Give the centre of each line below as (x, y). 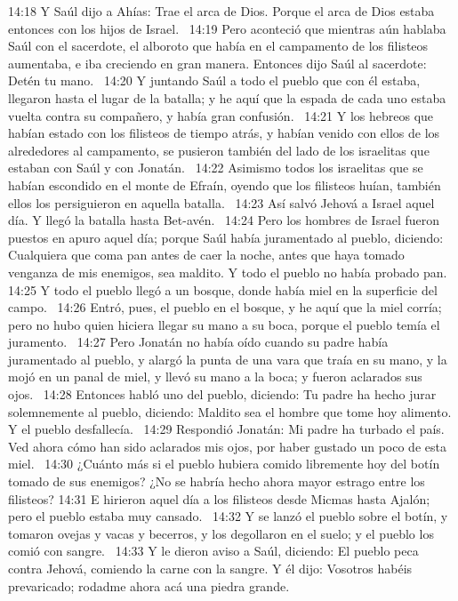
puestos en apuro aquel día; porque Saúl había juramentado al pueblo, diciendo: (226, 237)
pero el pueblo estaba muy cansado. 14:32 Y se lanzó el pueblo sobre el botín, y (228, 516)
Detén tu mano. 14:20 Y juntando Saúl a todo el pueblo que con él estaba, (214, 80)
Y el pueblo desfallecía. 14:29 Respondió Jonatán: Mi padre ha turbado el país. (226, 429)
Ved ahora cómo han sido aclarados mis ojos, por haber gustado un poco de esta (227, 446)
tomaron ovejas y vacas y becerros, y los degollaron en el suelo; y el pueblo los (221, 533)
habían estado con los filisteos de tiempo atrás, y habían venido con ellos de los (224, 133)
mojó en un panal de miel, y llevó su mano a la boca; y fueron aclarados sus (215, 377)
